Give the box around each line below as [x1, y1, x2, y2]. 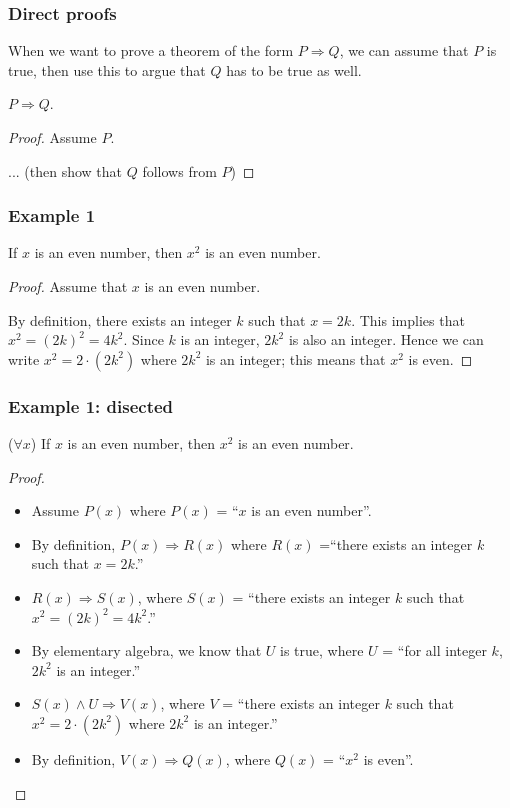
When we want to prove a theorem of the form [8, 40, 294, 61]
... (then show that [8, 160, 123, 181]
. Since [123, 329, 164, 350]
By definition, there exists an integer [8, 309, 232, 330]
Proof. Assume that [8, 276, 128, 296]
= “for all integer [382, 640, 487, 661]
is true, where [279, 640, 364, 661]
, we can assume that [339, 40, 469, 61]
